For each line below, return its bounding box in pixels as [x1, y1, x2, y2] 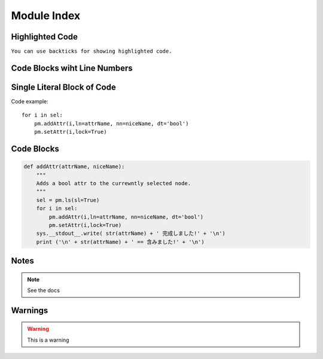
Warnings [11, 305, 48, 315]
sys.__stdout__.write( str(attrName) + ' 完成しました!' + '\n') [36, 230, 226, 237]
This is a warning [27, 336, 69, 343]
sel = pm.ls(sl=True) [36, 197, 100, 203]
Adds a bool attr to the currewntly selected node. [36, 180, 191, 186]
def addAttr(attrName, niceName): [23, 163, 125, 170]
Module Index [11, 9, 81, 22]
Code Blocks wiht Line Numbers [11, 63, 133, 73]
